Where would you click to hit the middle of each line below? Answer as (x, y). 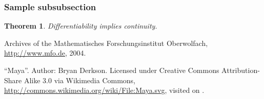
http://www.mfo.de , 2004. (45, 53)
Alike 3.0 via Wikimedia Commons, (80, 80)
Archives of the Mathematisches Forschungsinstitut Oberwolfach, (106, 43)
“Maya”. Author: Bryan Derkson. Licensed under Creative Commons (112, 70)
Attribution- (241, 70)
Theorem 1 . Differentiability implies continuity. (81, 26)
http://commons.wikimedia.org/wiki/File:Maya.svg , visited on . (104, 90)
